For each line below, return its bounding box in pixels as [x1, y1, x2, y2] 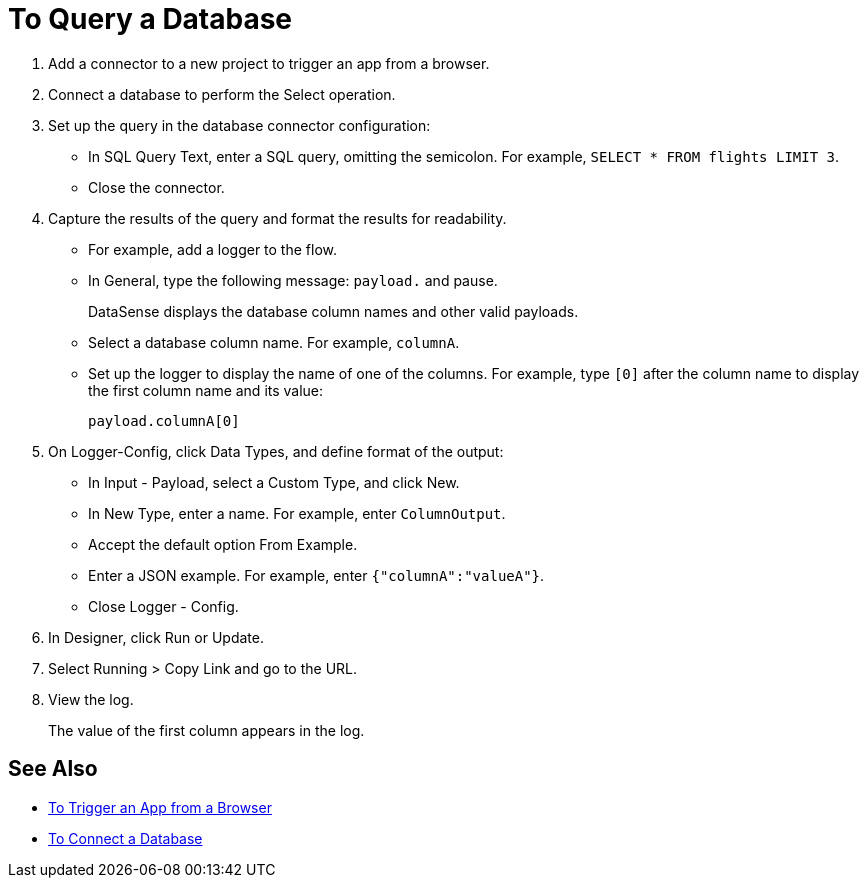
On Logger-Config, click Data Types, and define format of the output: [48, 442, 504, 460]
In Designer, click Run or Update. [48, 628, 264, 646]
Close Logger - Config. [88, 597, 239, 615]
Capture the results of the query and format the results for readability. [48, 209, 507, 227]
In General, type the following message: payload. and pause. [88, 271, 498, 289]
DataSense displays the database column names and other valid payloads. [88, 302, 579, 320]
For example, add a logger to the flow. [88, 240, 337, 258]
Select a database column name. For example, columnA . [88, 333, 460, 351]
